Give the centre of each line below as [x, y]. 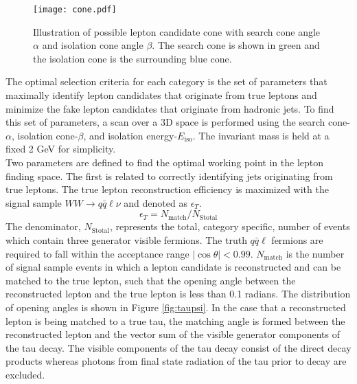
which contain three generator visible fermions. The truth [126, 239]
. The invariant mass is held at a [261, 135]
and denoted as [156, 202]
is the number [315, 253]
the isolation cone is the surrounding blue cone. [133, 58]
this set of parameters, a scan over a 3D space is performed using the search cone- [178, 122]
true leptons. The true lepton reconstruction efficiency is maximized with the [167, 189]
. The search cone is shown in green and [236, 45]
